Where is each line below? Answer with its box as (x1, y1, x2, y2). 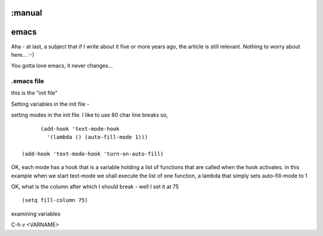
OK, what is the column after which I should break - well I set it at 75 (11, 183, 179, 190)
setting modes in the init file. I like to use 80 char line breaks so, (11, 111, 168, 119)
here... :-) (11, 51, 35, 58)
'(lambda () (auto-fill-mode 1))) (47, 134, 148, 140)
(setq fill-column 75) (22, 197, 89, 204)
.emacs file (11, 77, 44, 85)
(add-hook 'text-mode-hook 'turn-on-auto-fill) (22, 150, 164, 157)
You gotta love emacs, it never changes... (11, 62, 113, 69)
